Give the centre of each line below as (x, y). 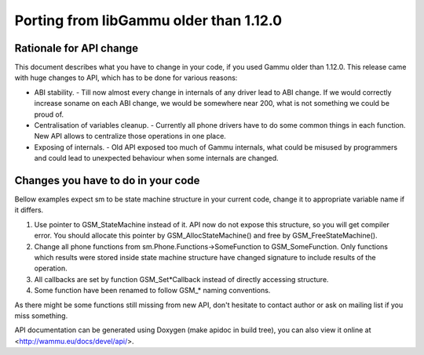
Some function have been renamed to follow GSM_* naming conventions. (152, 291)
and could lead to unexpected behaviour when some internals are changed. (156, 158)
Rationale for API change (77, 48)
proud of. (49, 114)
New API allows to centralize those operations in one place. (130, 136)
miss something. (41, 316)
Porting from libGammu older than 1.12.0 (148, 20)
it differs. (29, 210)
